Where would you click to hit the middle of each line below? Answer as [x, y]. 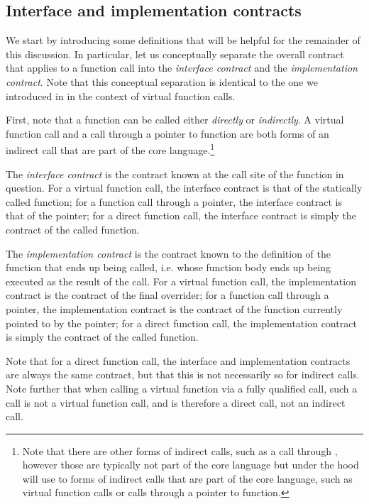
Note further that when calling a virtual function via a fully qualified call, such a [182, 388]
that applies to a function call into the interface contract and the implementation [182, 68]
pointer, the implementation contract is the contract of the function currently [174, 308]
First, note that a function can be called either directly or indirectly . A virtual [175, 120]
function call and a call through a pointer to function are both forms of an [167, 133]
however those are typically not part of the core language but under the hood [191, 465]
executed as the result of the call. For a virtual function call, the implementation [181, 281]
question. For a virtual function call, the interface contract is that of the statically [184, 188]
